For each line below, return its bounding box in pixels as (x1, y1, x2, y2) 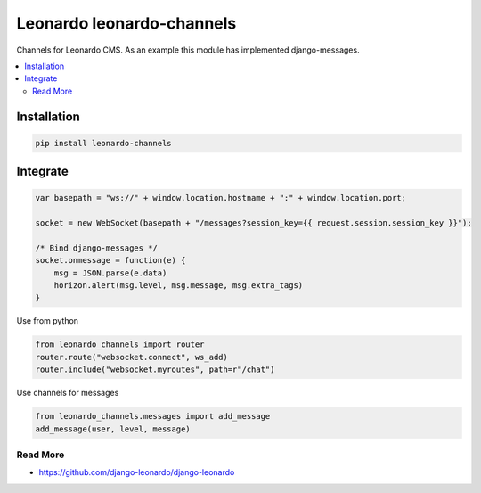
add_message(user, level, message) (35, 423, 191, 434)
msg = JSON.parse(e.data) (53, 267, 167, 278)
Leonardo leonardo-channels (16, 13, 237, 33)
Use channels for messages (16, 388, 119, 399)
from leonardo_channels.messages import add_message (35, 411, 271, 422)
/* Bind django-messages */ (35, 242, 158, 253)
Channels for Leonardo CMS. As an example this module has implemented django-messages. (16, 45, 360, 55)
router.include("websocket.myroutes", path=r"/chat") (35, 365, 275, 374)
